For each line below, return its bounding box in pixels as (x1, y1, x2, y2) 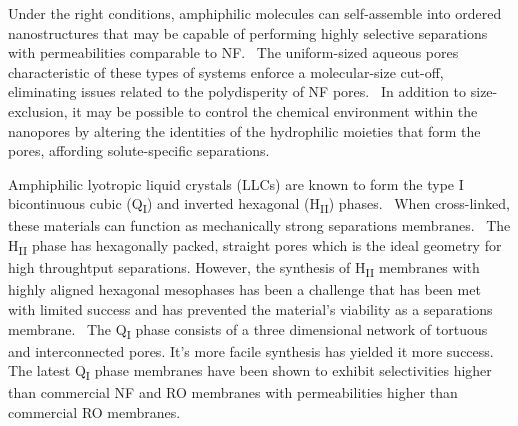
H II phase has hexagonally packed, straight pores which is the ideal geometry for (8, 235, 502, 258)
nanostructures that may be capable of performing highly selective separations (8, 22, 488, 43)
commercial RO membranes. (8, 401, 181, 422)
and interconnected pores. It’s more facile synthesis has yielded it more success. (8, 340, 494, 361)
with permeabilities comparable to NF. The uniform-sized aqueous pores (8, 42, 459, 63)
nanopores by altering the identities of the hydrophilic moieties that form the (8, 120, 481, 141)
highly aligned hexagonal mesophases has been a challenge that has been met (8, 279, 481, 300)
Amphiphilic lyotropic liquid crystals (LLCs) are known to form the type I (8, 173, 464, 194)
